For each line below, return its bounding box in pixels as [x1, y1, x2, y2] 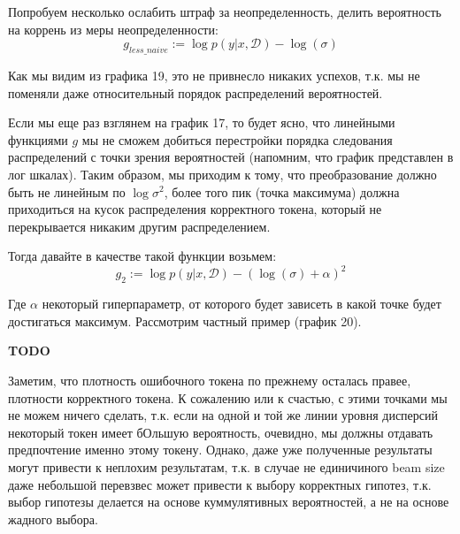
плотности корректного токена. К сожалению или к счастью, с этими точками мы [8, 388, 448, 407]
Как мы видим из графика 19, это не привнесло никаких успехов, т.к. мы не [8, 65, 420, 84]
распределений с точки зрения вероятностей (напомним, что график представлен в [8, 148, 454, 166]
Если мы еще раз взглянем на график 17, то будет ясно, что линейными [8, 113, 395, 132]
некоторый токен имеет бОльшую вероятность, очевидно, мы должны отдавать [8, 423, 433, 441]
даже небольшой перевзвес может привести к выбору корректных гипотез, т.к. [8, 475, 432, 493]
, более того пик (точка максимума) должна [164, 182, 400, 201]
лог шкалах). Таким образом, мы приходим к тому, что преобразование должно [8, 164, 437, 183]
